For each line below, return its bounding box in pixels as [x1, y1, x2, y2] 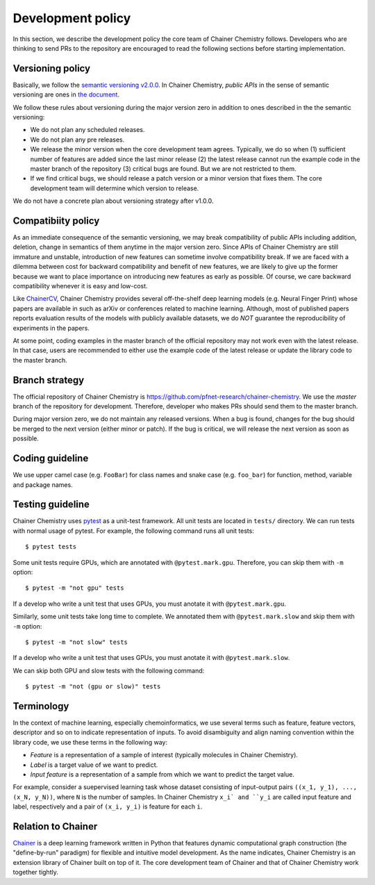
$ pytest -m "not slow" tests [25, 638, 128, 646]
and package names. [12, 480, 73, 489]
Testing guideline [12, 499, 90, 511]
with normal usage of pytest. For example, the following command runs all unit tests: [12, 527, 255, 535]
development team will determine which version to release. [30, 184, 199, 192]
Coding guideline [12, 452, 89, 465]
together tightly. [12, 868, 58, 877]
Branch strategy [12, 374, 85, 386]
